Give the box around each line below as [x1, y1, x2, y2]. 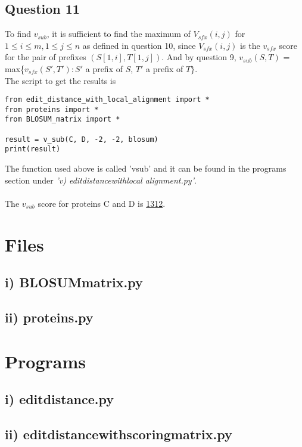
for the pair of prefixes [5, 51, 86, 63]
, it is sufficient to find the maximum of [46, 27, 191, 40]
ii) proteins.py [5, 308, 94, 327]
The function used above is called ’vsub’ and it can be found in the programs [5, 162, 287, 175]
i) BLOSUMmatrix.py [5, 273, 143, 291]
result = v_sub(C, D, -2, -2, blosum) [5, 135, 158, 144]
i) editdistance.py [5, 390, 114, 408]
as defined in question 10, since [82, 39, 196, 51]
